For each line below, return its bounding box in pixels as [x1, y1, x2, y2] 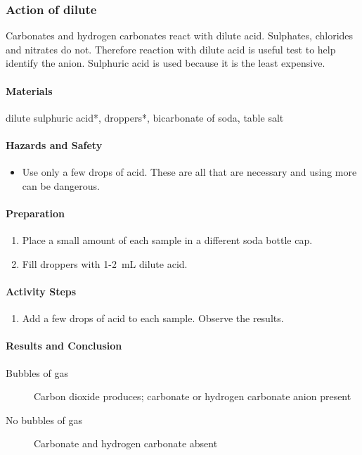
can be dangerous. [22, 178, 100, 193]
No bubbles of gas [6, 412, 83, 427]
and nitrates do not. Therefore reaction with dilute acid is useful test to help [6, 41, 336, 56]
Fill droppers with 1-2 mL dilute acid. [22, 256, 188, 271]
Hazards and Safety [6, 137, 103, 152]
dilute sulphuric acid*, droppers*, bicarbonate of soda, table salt [6, 110, 284, 124]
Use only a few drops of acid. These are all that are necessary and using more [22, 165, 357, 179]
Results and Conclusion [6, 338, 122, 353]
